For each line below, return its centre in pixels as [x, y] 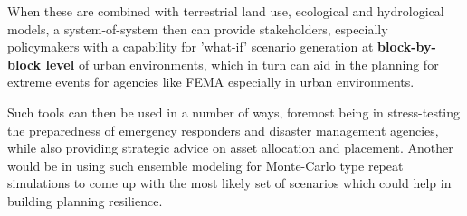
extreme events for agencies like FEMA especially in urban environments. [211, 82]
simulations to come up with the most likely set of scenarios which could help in [229, 183]
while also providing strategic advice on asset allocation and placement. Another [230, 148]
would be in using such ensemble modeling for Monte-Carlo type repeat [205, 165]
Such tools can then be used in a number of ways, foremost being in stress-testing [234, 112]
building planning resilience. [85, 200]
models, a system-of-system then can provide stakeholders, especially [198, 28]
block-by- [407, 47]
